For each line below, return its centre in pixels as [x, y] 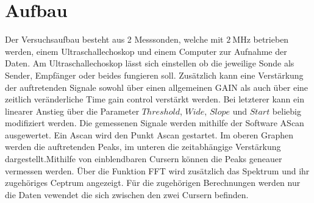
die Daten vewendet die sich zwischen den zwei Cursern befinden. [127, 194]
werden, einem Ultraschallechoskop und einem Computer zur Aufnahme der [146, 51]
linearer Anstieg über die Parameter [72, 111]
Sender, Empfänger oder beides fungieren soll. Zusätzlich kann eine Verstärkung [154, 75]
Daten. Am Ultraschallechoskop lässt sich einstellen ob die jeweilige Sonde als [150, 63]
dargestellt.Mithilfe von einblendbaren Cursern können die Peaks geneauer [144, 159]
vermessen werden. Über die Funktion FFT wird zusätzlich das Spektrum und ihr [157, 170]
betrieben [271, 39]
